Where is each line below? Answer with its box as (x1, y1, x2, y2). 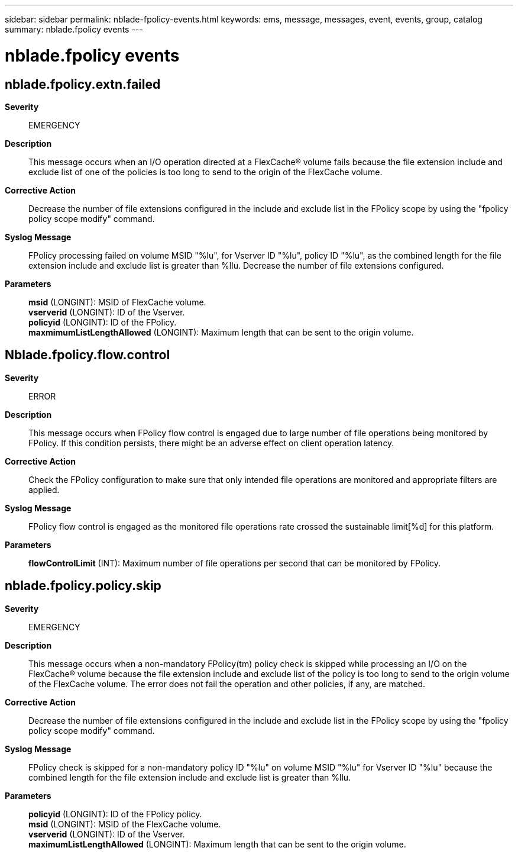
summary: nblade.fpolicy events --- (5, 24, 143, 34)
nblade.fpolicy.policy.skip (5, 578, 161, 594)
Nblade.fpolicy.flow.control (5, 347, 170, 363)
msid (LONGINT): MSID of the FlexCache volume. (28, 818, 221, 829)
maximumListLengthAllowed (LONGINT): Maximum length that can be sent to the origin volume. (28, 839, 406, 849)
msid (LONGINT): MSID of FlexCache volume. (28, 297, 206, 307)
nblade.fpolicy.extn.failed (5, 76, 161, 92)
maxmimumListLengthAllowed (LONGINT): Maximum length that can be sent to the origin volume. (28, 327, 414, 337)
